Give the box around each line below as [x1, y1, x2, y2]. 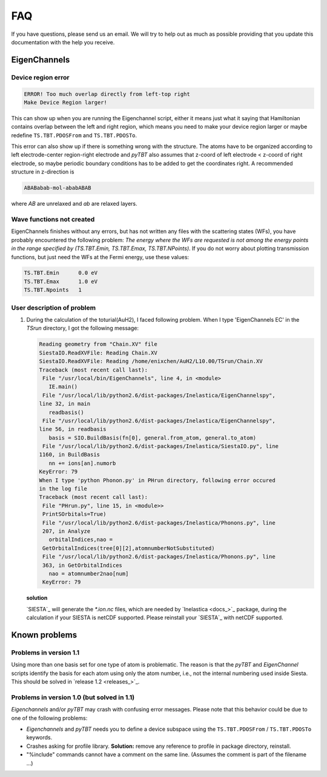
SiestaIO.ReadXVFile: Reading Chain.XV [39, 349, 157, 356]
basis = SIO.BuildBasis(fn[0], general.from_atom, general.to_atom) [48, 434, 257, 441]
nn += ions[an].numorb [48, 460, 116, 467]
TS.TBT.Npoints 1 [24, 287, 82, 294]
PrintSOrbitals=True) [42, 511, 107, 518]
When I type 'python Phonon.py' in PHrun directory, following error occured [39, 477, 276, 484]
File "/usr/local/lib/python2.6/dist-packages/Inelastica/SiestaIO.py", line [42, 443, 279, 450]
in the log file [39, 486, 88, 492]
